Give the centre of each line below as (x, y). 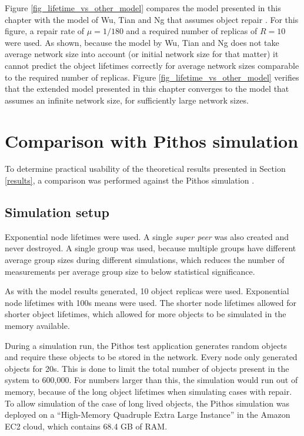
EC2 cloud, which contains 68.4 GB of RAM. (86, 426)
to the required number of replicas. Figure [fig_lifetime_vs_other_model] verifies (152, 77)
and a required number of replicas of (192, 31)
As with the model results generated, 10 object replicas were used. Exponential (147, 291)
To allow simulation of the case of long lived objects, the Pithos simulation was (147, 403)
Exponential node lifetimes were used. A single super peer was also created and (147, 236)
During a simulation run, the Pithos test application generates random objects (146, 345)
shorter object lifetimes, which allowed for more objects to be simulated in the (146, 314)
